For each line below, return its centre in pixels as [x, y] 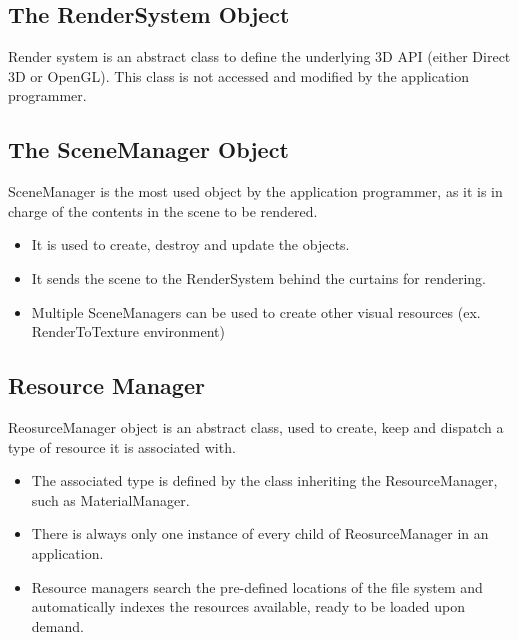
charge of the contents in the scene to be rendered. [163, 210]
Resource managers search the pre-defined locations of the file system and [257, 586]
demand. [57, 625]
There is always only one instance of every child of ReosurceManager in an [260, 533]
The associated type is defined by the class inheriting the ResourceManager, [264, 480]
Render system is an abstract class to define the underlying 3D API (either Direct [259, 56]
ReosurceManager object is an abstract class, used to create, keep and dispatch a [256, 426]
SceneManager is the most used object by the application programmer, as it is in [255, 191]
